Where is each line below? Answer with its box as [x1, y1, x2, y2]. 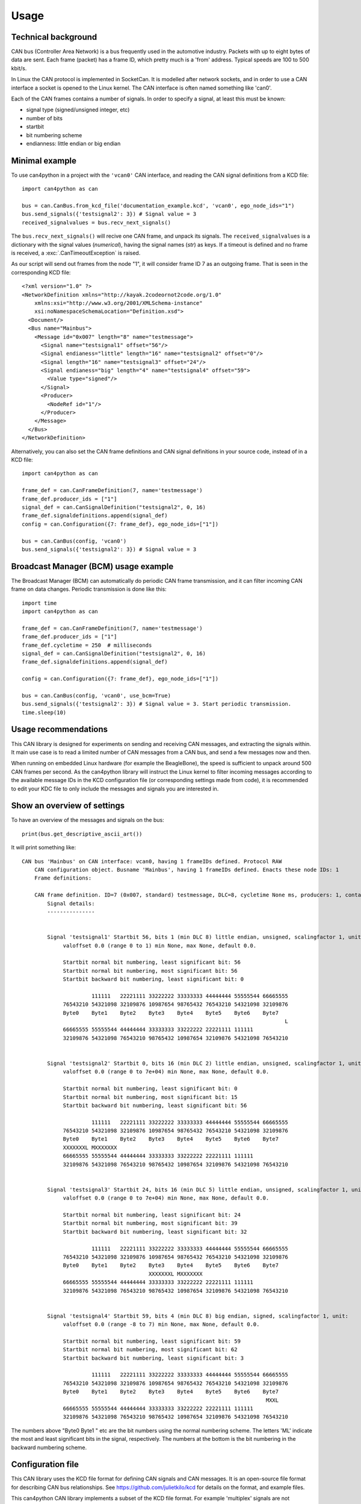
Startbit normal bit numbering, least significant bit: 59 [63, 1337, 241, 1345]
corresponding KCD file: [11, 268, 71, 276]
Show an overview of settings [11, 801, 125, 811]
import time [22, 599, 57, 606]
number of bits [26, 114, 63, 122]
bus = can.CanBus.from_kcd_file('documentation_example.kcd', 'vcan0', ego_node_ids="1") [22, 202, 295, 209]
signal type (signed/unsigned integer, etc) [26, 106, 130, 114]
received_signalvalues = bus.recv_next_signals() [22, 219, 171, 226]
